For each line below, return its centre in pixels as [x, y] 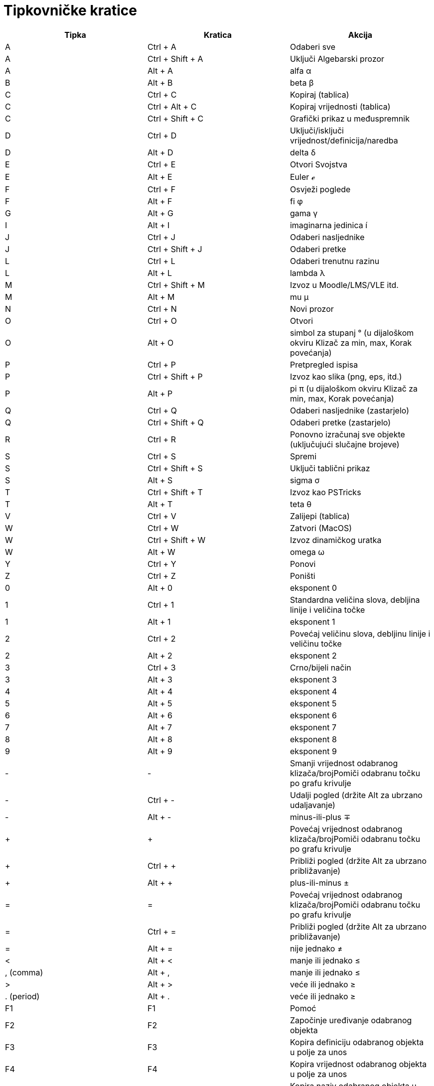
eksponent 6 [313, 715]
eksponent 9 [313, 751]
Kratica [218, 35]
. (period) [22, 996]
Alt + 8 [160, 739]
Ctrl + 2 [161, 638]
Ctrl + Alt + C [172, 106]
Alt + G [160, 213]
